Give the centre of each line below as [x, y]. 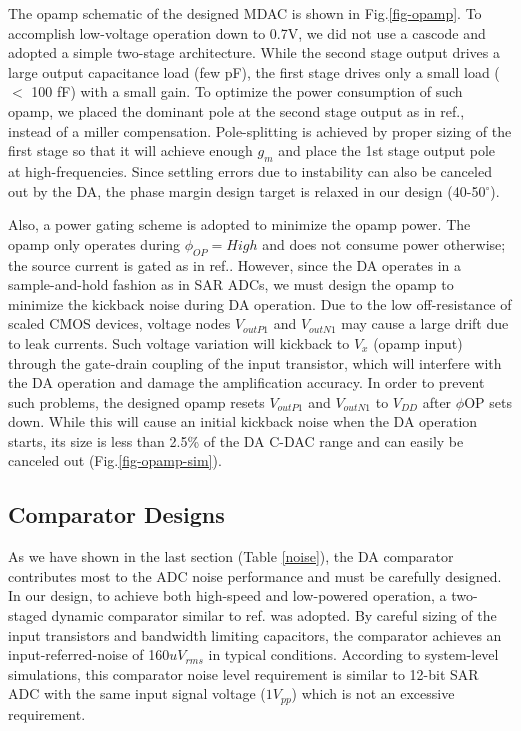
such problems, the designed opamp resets [136, 401]
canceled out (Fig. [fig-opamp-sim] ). [115, 460]
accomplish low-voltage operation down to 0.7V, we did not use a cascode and [247, 32]
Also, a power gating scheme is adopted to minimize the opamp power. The [239, 224]
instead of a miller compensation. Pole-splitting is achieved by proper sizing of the [260, 130]
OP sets [488, 401]
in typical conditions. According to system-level [353, 654]
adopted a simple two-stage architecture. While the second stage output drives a [254, 52]
